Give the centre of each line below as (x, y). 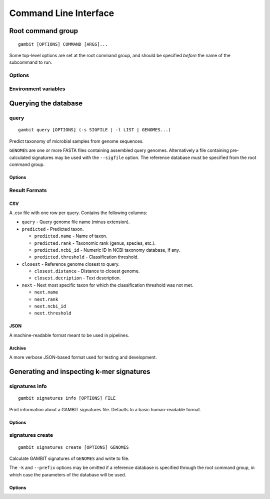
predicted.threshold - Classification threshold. (86, 257)
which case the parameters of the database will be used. (68, 474)
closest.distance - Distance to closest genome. (87, 271)
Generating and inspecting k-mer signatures (80, 372)
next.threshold (53, 313)
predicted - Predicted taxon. (53, 229)
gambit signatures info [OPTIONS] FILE (67, 398)
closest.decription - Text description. (77, 278)
